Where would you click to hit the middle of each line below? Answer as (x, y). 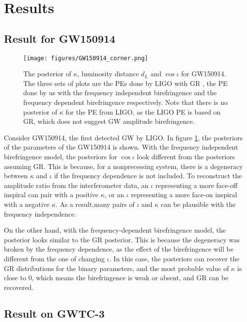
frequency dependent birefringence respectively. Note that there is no (125, 102)
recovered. (19, 287)
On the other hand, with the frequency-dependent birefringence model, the (115, 230)
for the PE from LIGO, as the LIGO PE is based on (143, 111)
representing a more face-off (196, 185)
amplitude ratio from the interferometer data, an (76, 185)
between (16, 176)
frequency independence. (40, 213)
